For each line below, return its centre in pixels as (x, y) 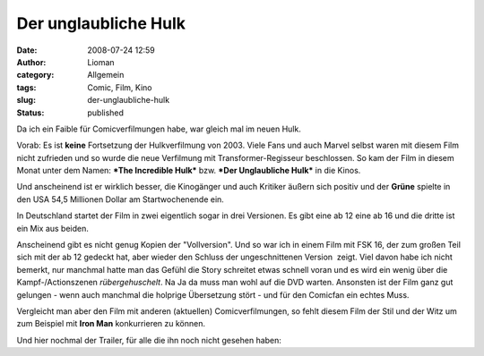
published (106, 113)
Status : (30, 113)
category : (35, 75)
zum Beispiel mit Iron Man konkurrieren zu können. (111, 324)
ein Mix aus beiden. (53, 228)
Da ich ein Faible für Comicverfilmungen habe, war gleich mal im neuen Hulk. (159, 129)
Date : (27, 50)
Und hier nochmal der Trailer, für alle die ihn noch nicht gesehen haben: (149, 340)
